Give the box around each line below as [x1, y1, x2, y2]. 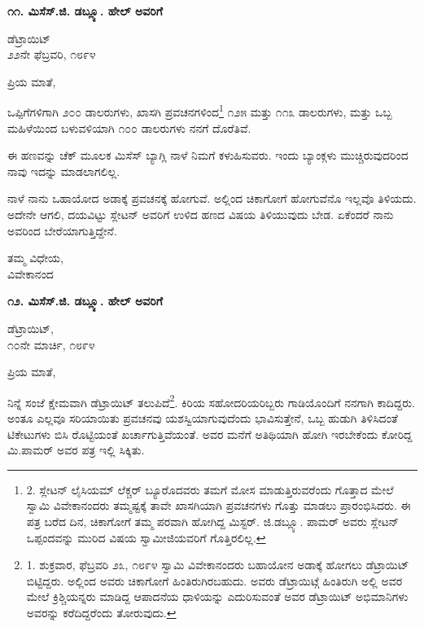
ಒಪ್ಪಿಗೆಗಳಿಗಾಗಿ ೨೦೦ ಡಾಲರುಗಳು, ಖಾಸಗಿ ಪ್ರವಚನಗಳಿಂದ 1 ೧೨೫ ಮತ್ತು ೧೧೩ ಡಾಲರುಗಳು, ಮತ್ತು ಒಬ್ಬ [7, 101, 392, 121]
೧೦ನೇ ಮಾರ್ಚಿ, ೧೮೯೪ [7, 335, 95, 353]
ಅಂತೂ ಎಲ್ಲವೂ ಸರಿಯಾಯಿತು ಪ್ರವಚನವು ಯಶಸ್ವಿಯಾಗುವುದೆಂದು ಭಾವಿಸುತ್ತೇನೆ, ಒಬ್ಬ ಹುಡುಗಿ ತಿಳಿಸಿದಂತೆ [7, 410, 398, 426]
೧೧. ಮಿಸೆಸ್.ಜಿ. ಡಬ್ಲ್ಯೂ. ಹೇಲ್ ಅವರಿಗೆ [7, 2, 163, 19]
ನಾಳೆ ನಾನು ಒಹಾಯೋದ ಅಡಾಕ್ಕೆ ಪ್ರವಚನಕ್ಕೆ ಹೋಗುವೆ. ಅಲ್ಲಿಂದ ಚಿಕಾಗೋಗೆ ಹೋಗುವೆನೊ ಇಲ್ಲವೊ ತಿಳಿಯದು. [7, 190, 417, 207]
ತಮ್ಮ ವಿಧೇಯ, [7, 249, 63, 266]
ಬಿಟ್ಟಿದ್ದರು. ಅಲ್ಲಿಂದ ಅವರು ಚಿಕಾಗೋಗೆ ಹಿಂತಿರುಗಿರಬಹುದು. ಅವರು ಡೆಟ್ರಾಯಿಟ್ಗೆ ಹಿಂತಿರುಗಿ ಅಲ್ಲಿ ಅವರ [26, 572, 403, 589]
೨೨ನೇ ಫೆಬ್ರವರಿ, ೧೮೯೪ [7, 46, 96, 63]
